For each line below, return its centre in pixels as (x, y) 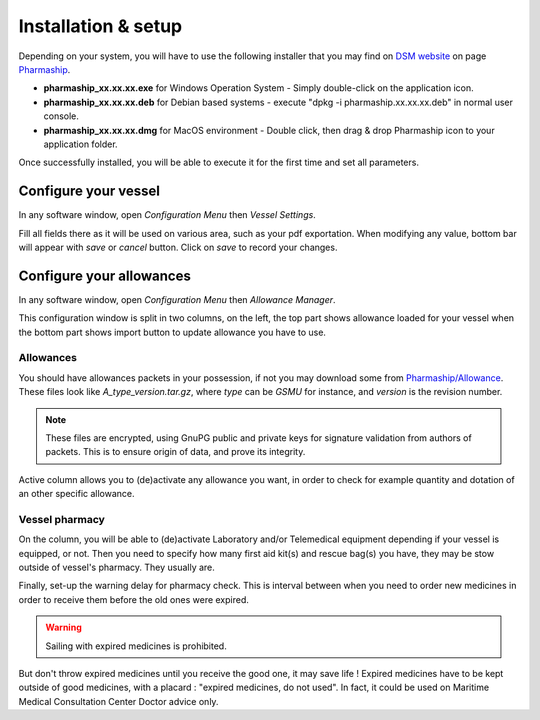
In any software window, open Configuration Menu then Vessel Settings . (167, 215)
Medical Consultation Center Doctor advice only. (118, 701)
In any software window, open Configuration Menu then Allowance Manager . (177, 299)
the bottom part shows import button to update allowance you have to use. (172, 332)
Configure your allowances (105, 275)
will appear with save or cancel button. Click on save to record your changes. (178, 247)
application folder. (81, 144)
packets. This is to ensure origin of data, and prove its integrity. (175, 452)
